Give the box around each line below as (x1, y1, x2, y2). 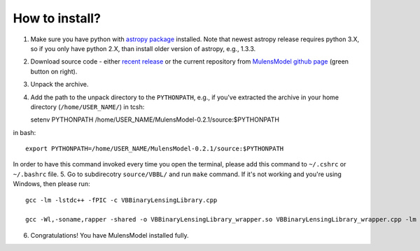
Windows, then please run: (13, 180, 90, 188)
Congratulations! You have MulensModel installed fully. (30, 231, 189, 239)
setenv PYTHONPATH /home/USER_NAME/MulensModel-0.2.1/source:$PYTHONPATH (30, 115, 280, 124)
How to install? (13, 10, 101, 26)
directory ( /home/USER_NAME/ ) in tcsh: (30, 102, 145, 111)
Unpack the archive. (30, 80, 89, 89)
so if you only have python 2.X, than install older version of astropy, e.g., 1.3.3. (30, 44, 256, 52)
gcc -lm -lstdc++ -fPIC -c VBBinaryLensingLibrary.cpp (25, 196, 218, 204)
